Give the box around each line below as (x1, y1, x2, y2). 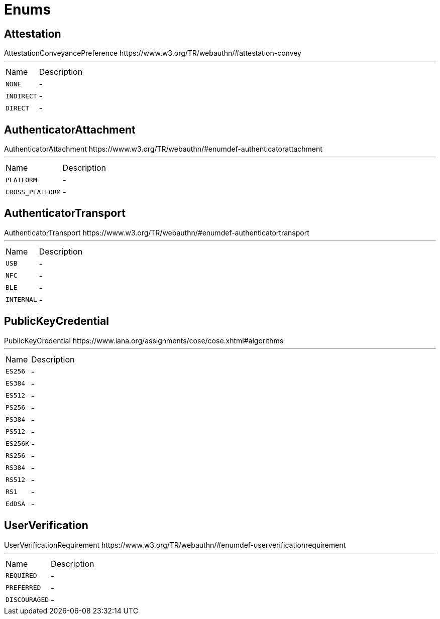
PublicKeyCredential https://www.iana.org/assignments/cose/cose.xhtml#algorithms (4, 336, 284, 345)
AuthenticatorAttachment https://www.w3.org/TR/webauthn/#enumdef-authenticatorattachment (4, 145, 322, 154)
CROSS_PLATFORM (6, 188, 61, 196)
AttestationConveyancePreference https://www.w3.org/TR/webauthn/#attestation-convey (4, 49, 301, 58)
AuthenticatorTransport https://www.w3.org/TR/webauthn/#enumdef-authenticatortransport (4, 228, 309, 237)
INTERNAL (6, 296, 37, 304)
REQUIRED (6, 572, 37, 580)
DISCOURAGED (6, 596, 49, 604)
